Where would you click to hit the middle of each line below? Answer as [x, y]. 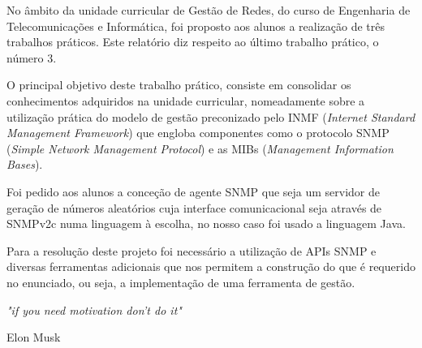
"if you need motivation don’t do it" [94, 309]
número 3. [32, 57]
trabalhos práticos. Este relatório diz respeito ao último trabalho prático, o [193, 42]
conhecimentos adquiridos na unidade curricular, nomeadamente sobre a [186, 100]
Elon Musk [34, 337]
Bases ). [25, 164]
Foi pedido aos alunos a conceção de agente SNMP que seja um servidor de [194, 191]
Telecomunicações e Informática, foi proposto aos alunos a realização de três [196, 26]
